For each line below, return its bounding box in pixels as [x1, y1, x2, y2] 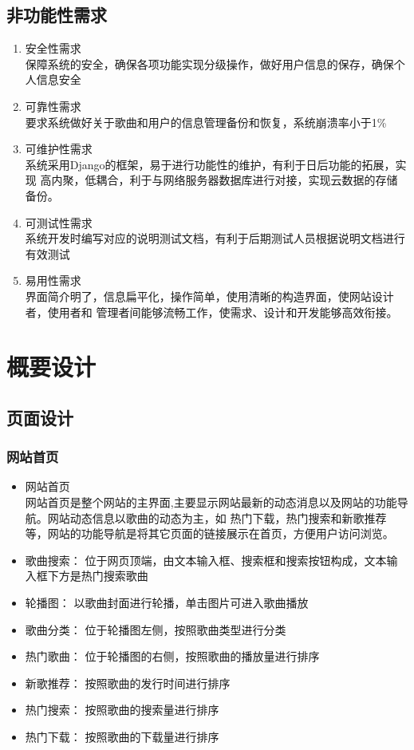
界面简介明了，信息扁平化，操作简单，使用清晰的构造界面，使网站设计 [25, 287, 394, 304]
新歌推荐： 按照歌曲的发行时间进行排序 [25, 674, 231, 691]
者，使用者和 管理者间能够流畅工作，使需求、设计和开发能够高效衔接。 [25, 303, 398, 320]
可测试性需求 [25, 214, 93, 231]
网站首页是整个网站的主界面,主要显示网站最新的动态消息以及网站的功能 [25, 494, 397, 511]
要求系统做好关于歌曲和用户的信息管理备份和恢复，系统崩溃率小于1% [25, 113, 387, 130]
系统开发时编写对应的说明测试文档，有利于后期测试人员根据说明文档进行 [25, 230, 405, 247]
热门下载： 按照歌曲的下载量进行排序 [25, 728, 219, 745]
